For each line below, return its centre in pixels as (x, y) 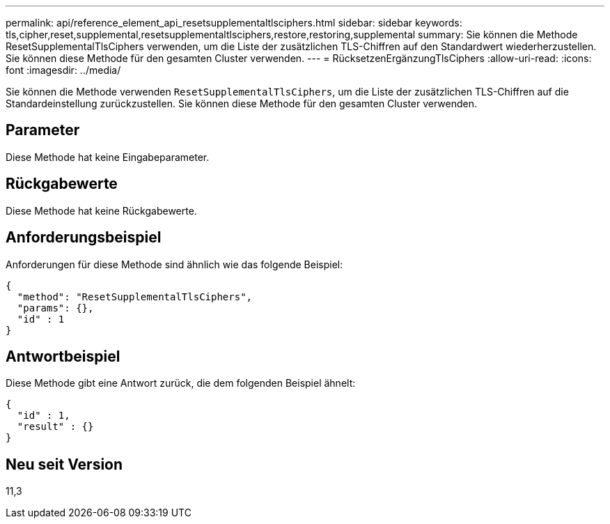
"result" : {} (55, 427)
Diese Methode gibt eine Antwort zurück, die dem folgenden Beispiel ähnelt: (181, 383)
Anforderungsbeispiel (84, 238)
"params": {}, (55, 308)
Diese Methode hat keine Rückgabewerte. (101, 210)
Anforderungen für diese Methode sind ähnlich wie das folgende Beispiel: (174, 264)
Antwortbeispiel (63, 356)
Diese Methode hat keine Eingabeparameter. (108, 157)
